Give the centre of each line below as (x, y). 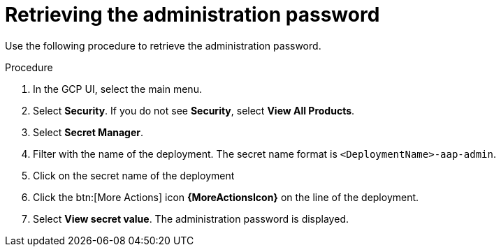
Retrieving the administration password (193, 15)
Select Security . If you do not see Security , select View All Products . (194, 110)
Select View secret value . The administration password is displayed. (191, 218)
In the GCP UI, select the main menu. (117, 89)
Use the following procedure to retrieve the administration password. (163, 45)
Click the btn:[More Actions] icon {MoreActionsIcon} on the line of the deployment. (226, 197)
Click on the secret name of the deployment (134, 175)
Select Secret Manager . (88, 132)
